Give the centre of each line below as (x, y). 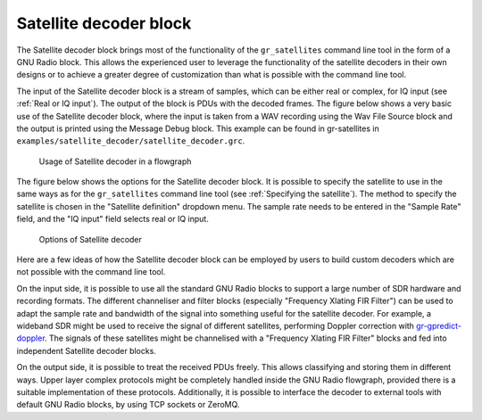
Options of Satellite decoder (91, 239)
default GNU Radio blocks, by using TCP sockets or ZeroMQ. (128, 405)
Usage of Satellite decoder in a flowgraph (115, 161)
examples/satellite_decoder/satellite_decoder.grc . (131, 141)
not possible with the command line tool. (91, 272)
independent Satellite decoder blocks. (86, 350)
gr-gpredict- (439, 325)
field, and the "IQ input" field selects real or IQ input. (112, 219)
